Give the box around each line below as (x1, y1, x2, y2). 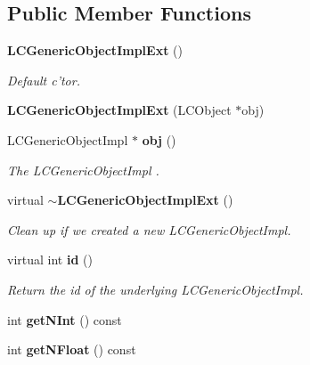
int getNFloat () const (7, 340, 136, 359)
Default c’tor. (7, 70, 80, 89)
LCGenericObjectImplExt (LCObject (7, 101, 232, 119)
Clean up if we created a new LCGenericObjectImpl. (7, 220, 291, 239)
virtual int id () (7, 250, 93, 269)
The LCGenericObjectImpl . (7, 160, 159, 179)
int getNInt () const (7, 310, 122, 328)
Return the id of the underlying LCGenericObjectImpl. (7, 280, 304, 298)
